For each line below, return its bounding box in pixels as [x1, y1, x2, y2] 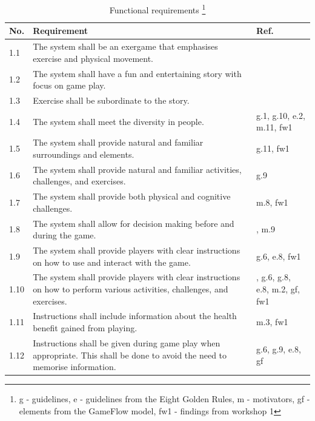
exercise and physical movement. [33, 52, 154, 64]
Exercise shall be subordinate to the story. [33, 93, 190, 106]
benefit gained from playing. [33, 322, 138, 334]
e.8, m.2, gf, [256, 283, 300, 295]
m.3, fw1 [256, 315, 288, 328]
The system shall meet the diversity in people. [33, 115, 204, 127]
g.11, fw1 [256, 142, 290, 155]
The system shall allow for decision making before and [33, 217, 234, 229]
